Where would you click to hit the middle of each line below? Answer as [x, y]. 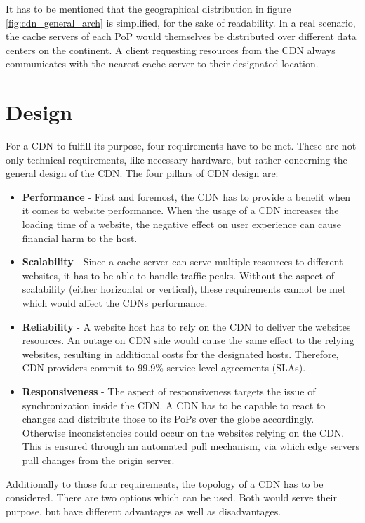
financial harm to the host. [80, 238]
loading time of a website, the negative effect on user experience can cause [181, 224]
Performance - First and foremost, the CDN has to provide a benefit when [186, 196]
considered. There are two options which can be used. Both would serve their [171, 497]
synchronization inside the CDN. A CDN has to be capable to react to [174, 405]
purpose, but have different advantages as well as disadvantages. [144, 511]
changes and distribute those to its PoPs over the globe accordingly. [168, 419]
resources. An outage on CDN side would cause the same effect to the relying [188, 340]
